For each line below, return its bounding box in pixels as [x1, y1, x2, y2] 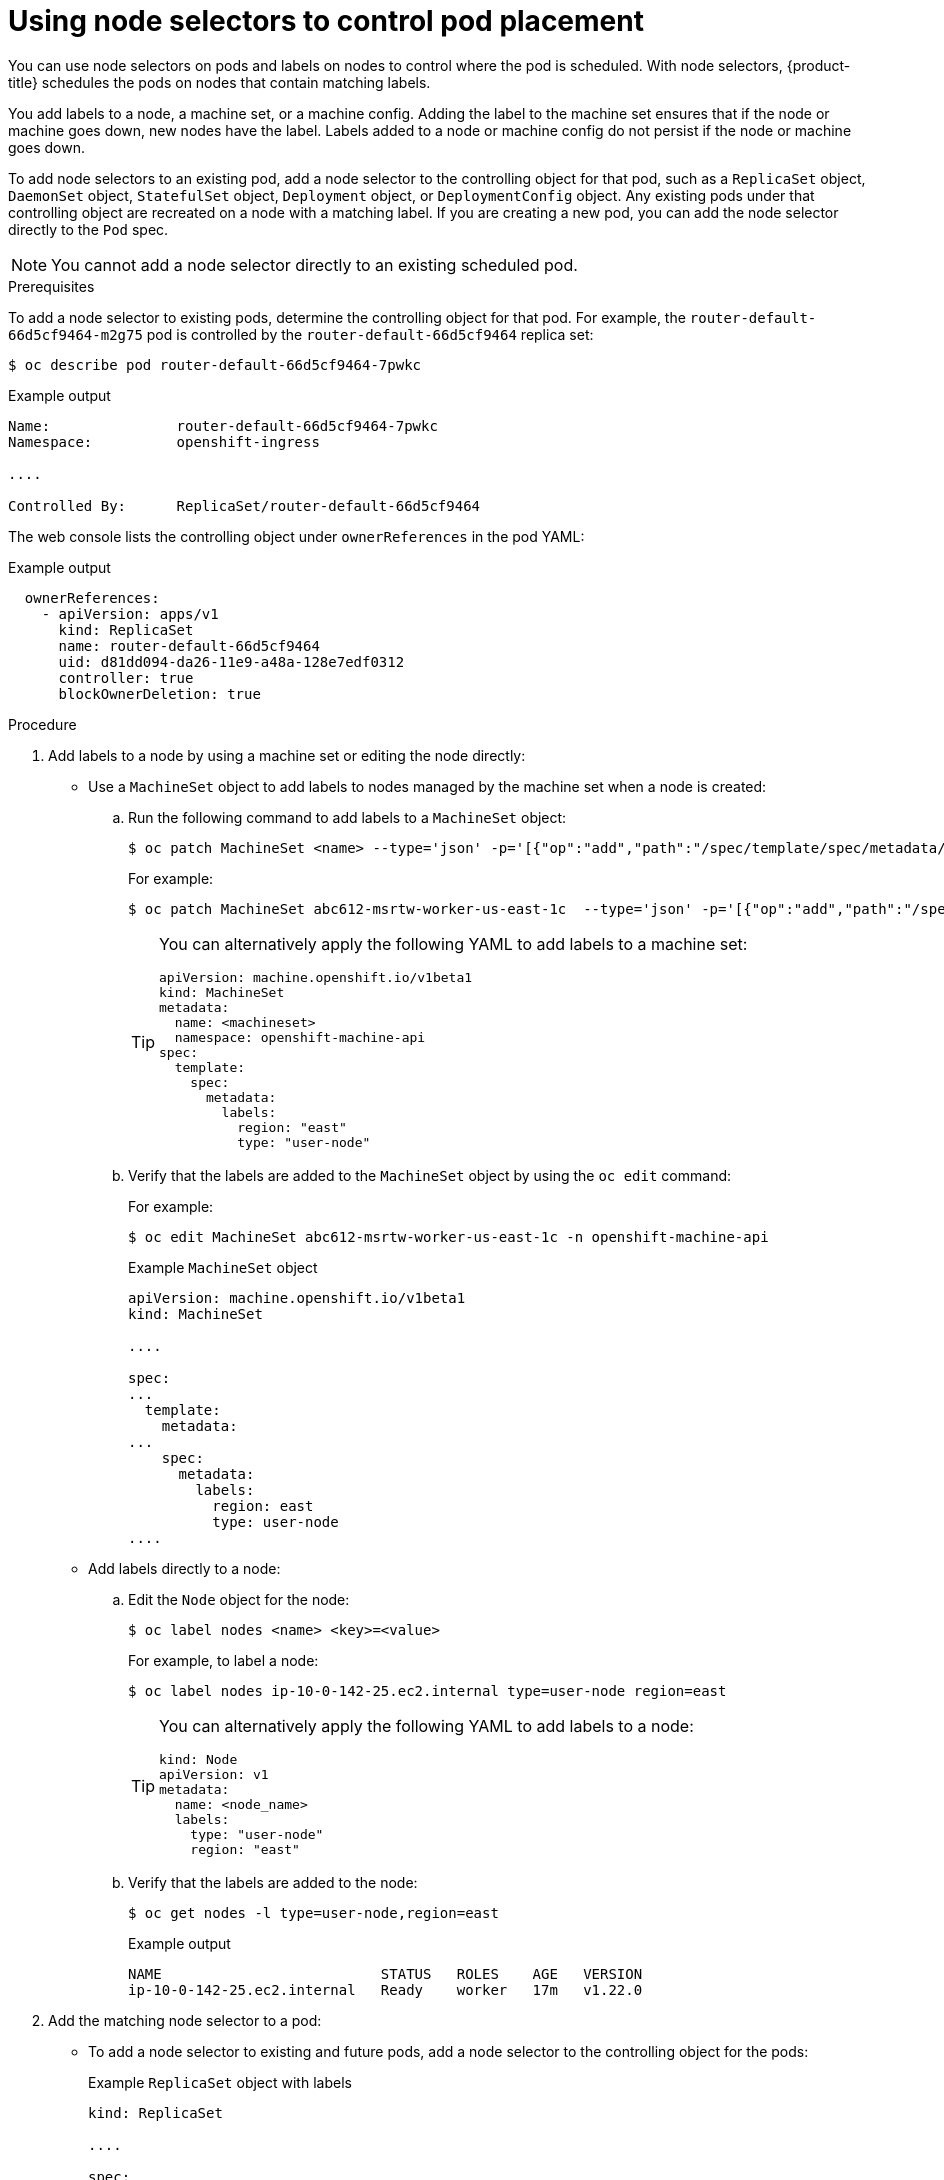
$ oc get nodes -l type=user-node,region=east [128, 1904, 499, 1921]
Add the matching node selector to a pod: [48, 2011, 322, 2029]
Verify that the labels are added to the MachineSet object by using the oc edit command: [128, 1166, 732, 1184]
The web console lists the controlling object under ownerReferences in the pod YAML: [8, 527, 585, 545]
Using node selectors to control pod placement [8, 4, 644, 38]
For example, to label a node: [128, 1651, 319, 1669]
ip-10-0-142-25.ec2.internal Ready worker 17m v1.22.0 [128, 1981, 643, 1998]
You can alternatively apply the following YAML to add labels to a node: [159, 1715, 694, 1736]
